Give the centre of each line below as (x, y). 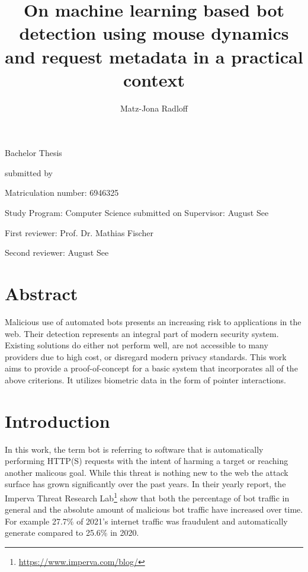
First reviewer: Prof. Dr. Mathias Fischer (79, 232)
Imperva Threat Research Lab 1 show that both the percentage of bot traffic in (147, 497)
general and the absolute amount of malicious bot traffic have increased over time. (154, 509)
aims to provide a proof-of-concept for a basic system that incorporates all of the (151, 368)
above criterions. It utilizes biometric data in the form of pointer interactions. (145, 379)
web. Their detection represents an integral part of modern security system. (142, 333)
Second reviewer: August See (57, 252)
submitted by (29, 172)
